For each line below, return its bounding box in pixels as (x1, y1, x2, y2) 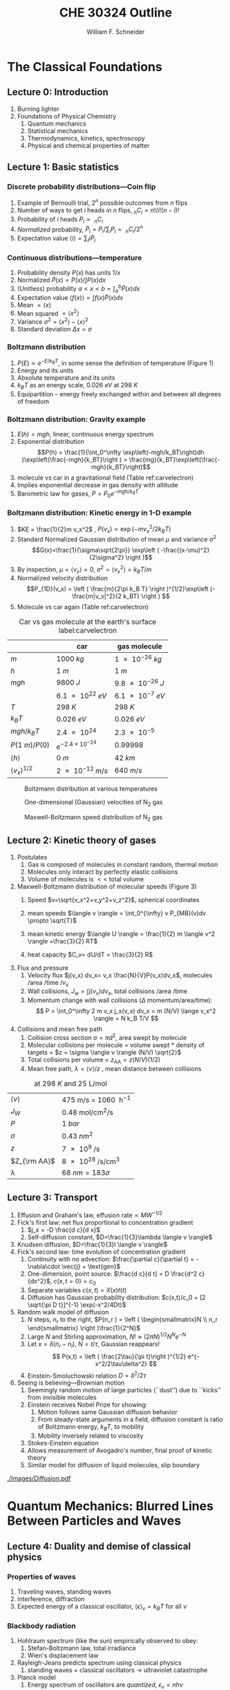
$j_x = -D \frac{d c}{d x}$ (27, 1225, 101, 1234)
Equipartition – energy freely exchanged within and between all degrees (17, 389, 222, 398)
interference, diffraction (17, 1595, 85, 1603)
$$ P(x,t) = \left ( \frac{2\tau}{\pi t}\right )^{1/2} (52, 1352, 187, 1361)
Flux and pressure (17, 964, 69, 972)
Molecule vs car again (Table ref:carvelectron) (17, 603, 149, 611)
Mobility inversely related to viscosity (37, 1432, 144, 1440)
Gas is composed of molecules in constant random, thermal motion (27, 860, 218, 868)
